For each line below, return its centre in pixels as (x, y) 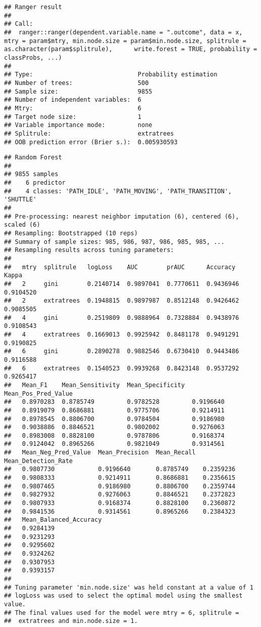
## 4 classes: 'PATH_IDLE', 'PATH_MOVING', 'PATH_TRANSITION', (118, 191)
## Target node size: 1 (73, 117)
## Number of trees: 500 (76, 83)
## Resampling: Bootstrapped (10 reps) (71, 234)
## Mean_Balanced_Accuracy (53, 520)
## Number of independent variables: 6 (73, 100)
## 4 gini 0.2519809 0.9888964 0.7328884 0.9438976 (122, 318)
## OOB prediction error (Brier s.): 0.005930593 (91, 142)
